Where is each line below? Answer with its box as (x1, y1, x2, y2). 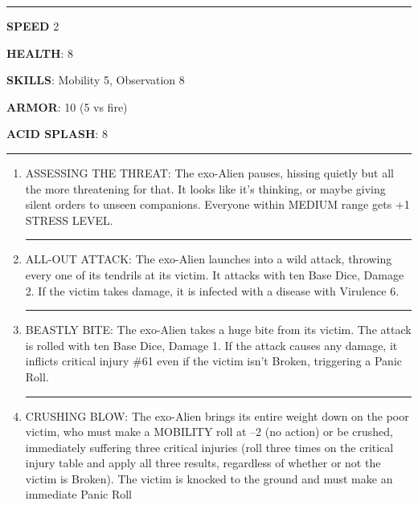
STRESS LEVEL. (25, 211, 113, 228)
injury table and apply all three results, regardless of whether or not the (25, 454, 381, 471)
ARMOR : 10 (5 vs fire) (6, 98, 128, 115)
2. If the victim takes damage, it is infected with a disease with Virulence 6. (25, 282, 400, 299)
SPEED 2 (6, 18, 59, 34)
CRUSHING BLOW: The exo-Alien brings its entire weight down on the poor (25, 407, 409, 424)
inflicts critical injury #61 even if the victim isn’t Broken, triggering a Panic (25, 352, 402, 369)
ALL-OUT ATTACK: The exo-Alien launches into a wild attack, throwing (25, 250, 392, 267)
